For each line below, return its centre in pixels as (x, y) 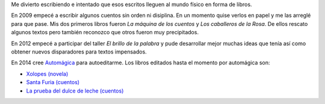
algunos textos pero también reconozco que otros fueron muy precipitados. (105, 32)
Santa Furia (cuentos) (53, 82)
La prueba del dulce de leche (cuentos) (75, 91)
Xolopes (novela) (47, 74)
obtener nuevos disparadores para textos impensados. (79, 52)
